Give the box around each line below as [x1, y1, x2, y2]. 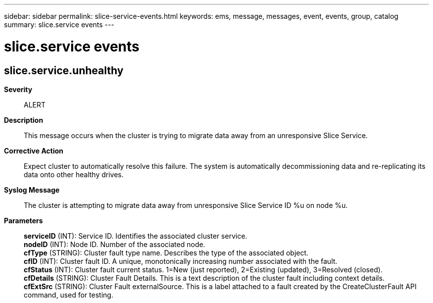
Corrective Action [4, 146, 63, 155]
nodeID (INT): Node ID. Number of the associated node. [24, 240, 206, 249]
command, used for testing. [24, 290, 114, 299]
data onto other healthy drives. [24, 170, 124, 179]
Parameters [4, 216, 43, 225]
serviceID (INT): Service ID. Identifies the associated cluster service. [24, 231, 248, 240]
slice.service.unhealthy [4, 64, 124, 77]
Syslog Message [4, 185, 60, 194]
